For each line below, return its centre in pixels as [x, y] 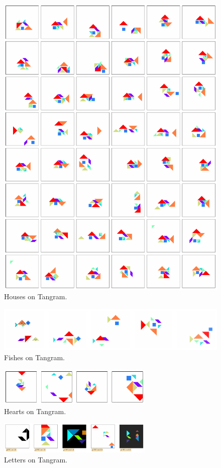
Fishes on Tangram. [34, 357]
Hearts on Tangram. [35, 411]
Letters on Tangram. [36, 459]
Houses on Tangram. [36, 296]
